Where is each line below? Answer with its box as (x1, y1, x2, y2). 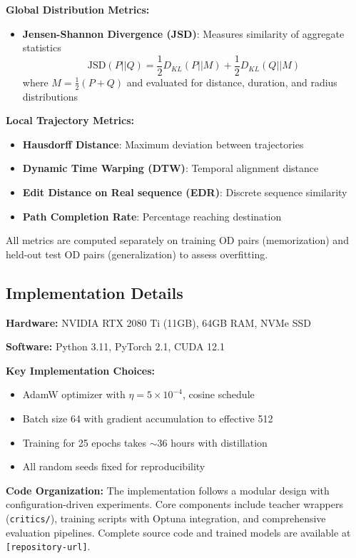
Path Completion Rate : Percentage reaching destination (22, 208, 282, 223)
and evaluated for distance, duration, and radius (126, 74, 337, 89)
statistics (22, 40, 61, 55)
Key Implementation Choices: (6, 362, 156, 377)
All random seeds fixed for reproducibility (22, 459, 205, 474)
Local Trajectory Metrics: (6, 113, 135, 128)
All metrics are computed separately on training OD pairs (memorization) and (6, 233, 349, 248)
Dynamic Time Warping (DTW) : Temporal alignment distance (22, 161, 319, 176)
